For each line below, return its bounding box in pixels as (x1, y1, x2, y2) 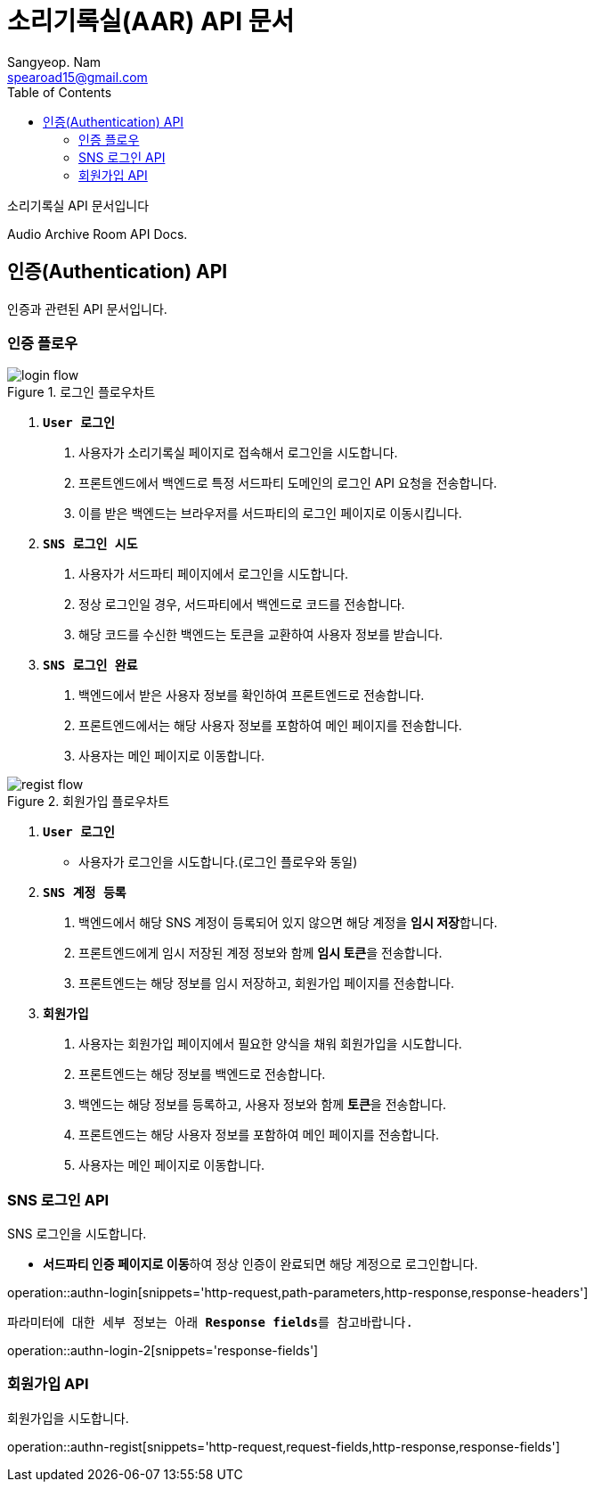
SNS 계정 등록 (43, 885, 126, 901)
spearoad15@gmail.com (7, 69, 148, 85)
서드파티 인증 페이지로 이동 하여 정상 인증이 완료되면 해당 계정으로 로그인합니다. (43, 1256, 478, 1272)
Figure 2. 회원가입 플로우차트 (7, 794, 170, 810)
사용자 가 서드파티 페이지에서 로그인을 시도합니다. (78, 566, 349, 582)
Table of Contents (7, 84, 112, 100)
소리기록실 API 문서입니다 (7, 197, 150, 213)
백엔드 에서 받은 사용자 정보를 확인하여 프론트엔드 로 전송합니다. (78, 687, 425, 703)
